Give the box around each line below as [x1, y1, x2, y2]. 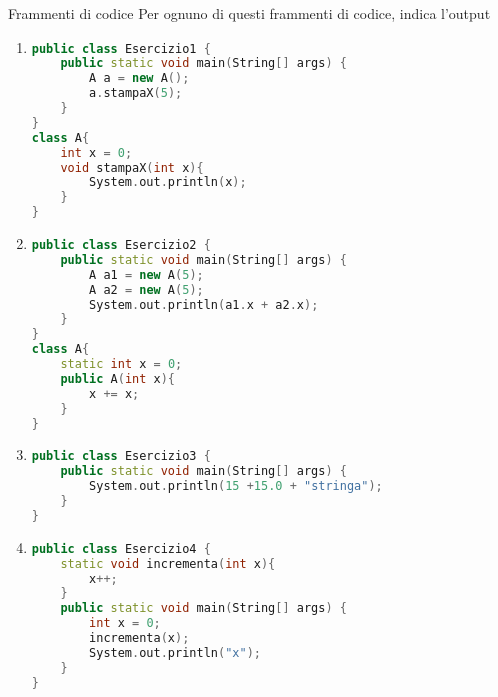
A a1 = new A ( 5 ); [89, 267, 204, 282]
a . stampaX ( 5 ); [89, 86, 183, 101]
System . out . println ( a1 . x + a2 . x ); [89, 297, 319, 312]
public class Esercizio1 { [31, 41, 211, 56]
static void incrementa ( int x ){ [60, 556, 276, 571]
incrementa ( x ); [89, 631, 190, 646]
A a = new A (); [89, 71, 190, 86]
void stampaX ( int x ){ [60, 160, 204, 175]
